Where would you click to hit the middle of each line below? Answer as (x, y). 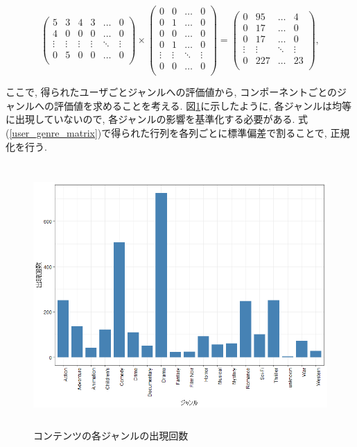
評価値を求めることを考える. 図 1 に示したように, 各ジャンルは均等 (202, 105)
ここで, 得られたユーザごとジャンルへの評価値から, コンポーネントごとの (171, 92)
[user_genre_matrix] (53, 133)
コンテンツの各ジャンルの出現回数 (111, 435)
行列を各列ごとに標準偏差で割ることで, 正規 (250, 133)
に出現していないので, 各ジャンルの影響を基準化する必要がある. (150, 119)
